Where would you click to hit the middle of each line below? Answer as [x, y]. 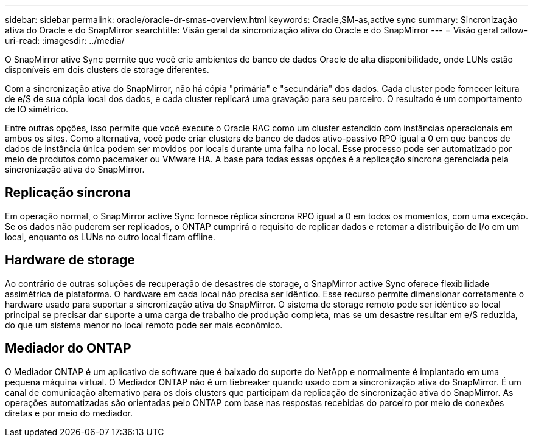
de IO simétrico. [37, 109]
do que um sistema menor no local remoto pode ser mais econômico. [144, 325]
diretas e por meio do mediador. [69, 413]
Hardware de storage [70, 260]
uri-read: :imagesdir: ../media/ [65, 40]
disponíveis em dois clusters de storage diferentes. [107, 70]
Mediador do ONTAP [68, 348]
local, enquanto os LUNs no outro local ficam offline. [110, 237]
